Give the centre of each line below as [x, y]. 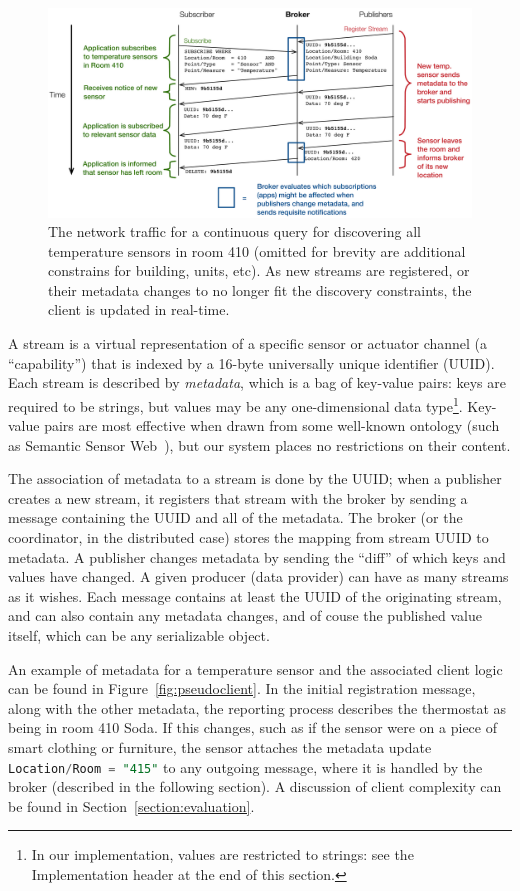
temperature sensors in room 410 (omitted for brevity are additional [257, 250]
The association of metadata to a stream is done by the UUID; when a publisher [255, 478]
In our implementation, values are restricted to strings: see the [222, 854]
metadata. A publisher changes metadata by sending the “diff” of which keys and [257, 556]
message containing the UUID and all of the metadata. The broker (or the [235, 517]
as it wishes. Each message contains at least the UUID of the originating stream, [255, 595]
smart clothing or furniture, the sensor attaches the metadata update [220, 747]
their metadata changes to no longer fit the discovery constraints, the [260, 289]
